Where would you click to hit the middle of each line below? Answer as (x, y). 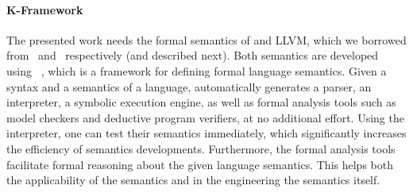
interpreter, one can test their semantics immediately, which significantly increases (206, 133)
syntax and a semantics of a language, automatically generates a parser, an (189, 86)
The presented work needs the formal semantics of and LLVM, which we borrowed (206, 39)
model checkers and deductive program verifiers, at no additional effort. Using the (205, 117)
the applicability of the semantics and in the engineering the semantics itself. (193, 180)
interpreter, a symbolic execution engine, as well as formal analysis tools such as (201, 102)
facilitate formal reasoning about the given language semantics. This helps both (200, 164)
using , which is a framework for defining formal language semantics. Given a (197, 70)
